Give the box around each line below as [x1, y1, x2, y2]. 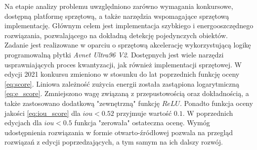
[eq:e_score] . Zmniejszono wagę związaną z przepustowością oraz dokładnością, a [4, 88, 249, 99]
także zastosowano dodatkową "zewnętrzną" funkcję [4, 98, 160, 108]
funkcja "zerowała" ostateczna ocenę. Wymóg [74, 117, 210, 128]
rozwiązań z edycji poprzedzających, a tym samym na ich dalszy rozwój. [4, 137, 223, 147]
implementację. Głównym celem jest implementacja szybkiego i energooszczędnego [4, 20, 254, 31]
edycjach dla [4, 117, 42, 128]
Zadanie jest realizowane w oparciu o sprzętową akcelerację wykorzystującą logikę [4, 40, 251, 50]
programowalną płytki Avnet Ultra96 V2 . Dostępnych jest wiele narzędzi [4, 49, 224, 59]
